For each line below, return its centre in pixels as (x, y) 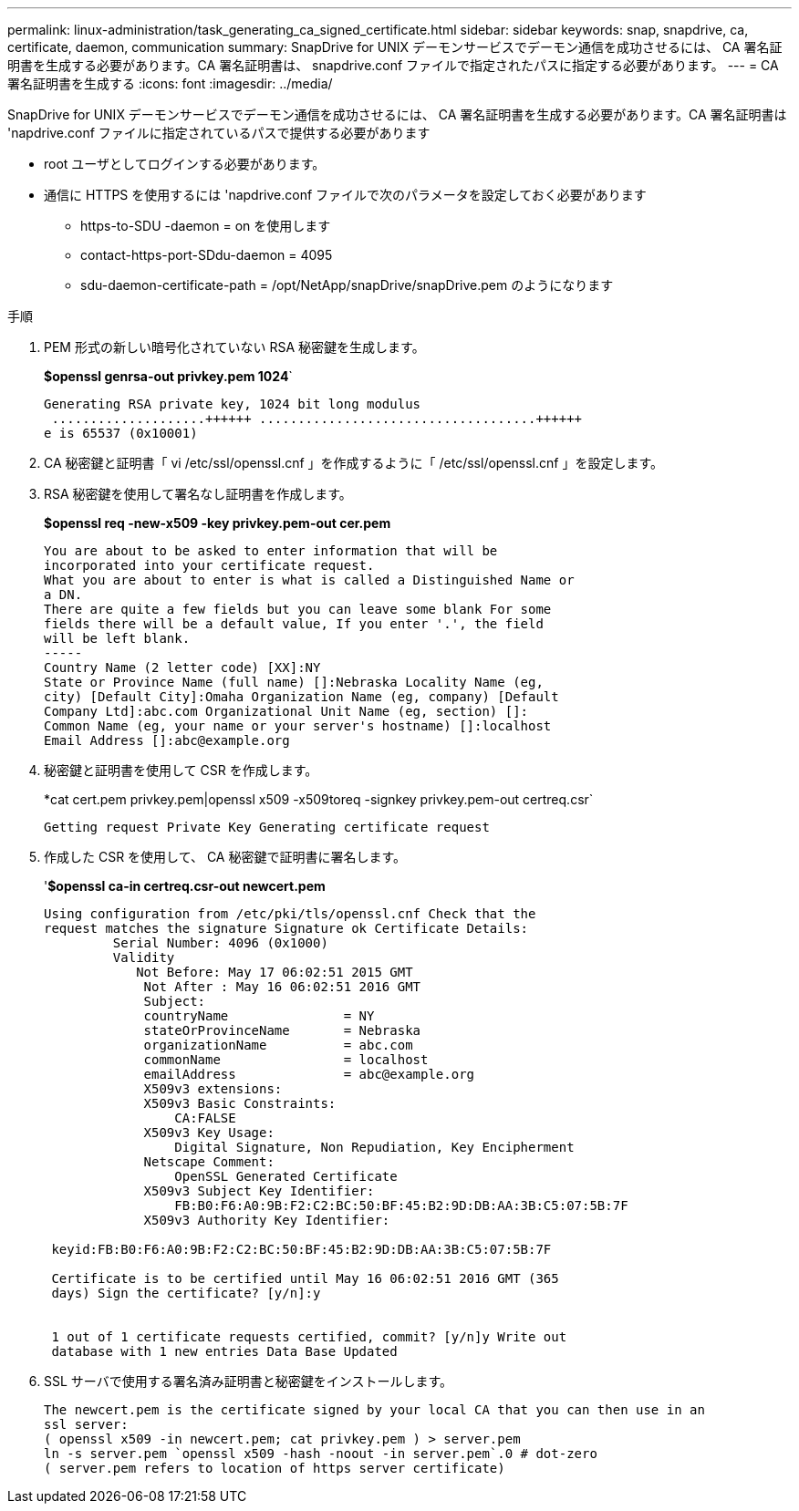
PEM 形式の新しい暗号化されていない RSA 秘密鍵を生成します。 (234, 347)
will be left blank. (117, 638)
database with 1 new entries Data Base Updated (224, 1351)
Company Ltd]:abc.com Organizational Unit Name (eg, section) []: (286, 711)
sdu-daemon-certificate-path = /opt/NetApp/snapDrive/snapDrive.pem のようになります (347, 285)
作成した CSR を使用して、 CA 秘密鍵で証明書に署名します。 (225, 857)
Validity (144, 957)
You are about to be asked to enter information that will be (271, 551)
